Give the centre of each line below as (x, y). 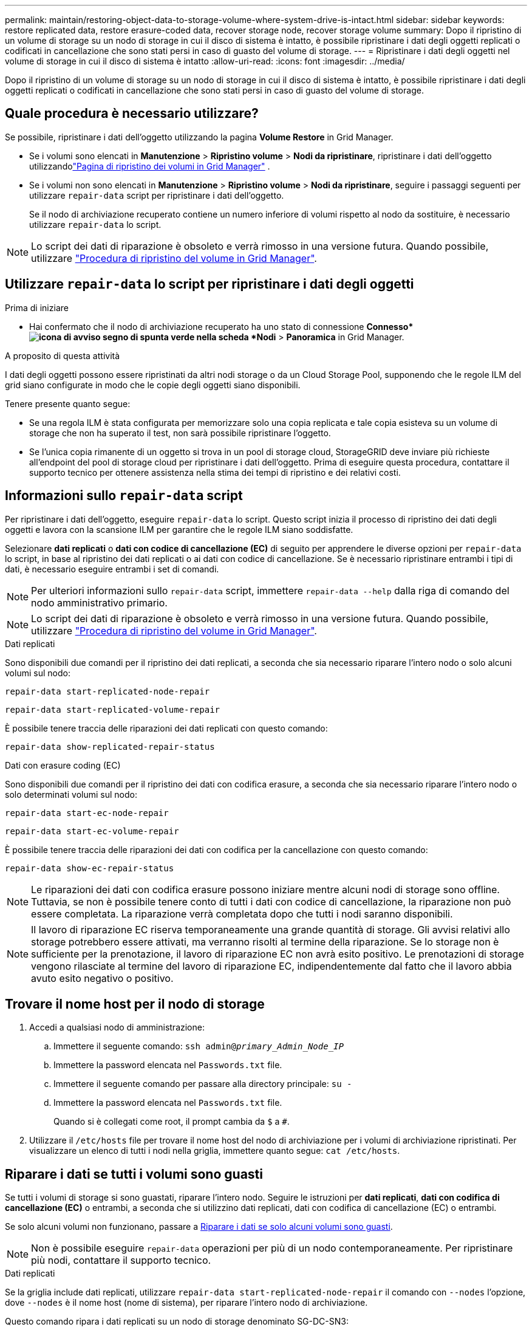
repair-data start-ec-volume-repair (92, 831)
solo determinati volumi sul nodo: (71, 794)
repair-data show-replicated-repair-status (110, 746)
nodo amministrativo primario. (99, 602)
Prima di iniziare (37, 307)
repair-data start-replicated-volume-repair (113, 709)
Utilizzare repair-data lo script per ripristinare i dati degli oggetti (210, 284)
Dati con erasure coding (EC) (63, 765)
